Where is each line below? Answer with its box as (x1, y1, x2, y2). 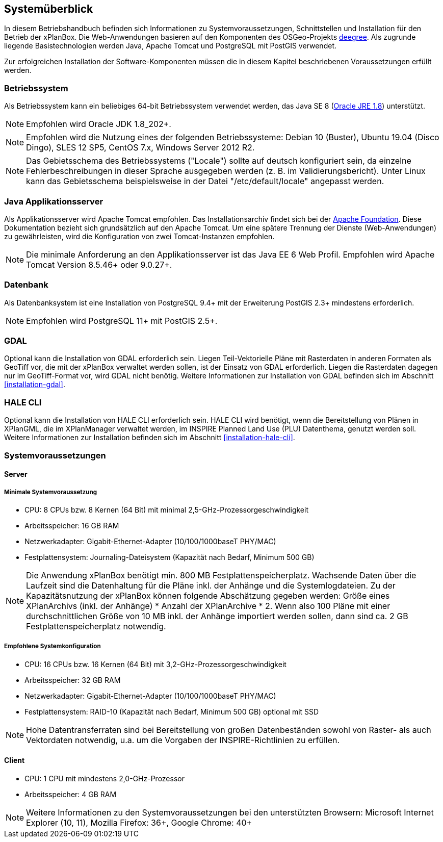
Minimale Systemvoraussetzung (4, 488, 97, 496)
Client (4, 756, 25, 765)
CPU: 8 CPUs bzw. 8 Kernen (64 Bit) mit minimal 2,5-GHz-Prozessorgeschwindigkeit (24, 505, 308, 514)
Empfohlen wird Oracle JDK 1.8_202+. (26, 119, 171, 130)
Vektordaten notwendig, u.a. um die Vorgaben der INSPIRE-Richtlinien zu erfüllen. (26, 734, 340, 745)
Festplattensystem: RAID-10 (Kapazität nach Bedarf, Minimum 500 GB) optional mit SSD (24, 707, 319, 716)
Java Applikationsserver (4, 196, 103, 207)
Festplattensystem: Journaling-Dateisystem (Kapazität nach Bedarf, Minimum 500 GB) (24, 552, 315, 562)
